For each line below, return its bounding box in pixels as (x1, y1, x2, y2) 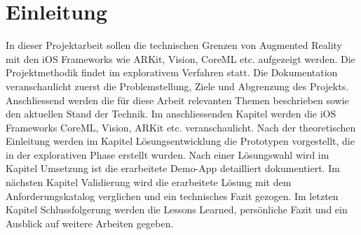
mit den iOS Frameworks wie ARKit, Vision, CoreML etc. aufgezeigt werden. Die (6, 51, 355, 66)
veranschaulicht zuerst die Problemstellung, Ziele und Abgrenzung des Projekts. (6, 78, 349, 93)
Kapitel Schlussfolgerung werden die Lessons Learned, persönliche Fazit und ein (6, 202, 348, 217)
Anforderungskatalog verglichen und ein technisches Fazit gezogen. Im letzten (6, 188, 339, 203)
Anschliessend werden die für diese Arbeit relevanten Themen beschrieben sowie (6, 92, 349, 107)
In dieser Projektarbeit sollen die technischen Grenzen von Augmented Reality (6, 38, 342, 52)
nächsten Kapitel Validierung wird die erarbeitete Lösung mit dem (6, 175, 292, 190)
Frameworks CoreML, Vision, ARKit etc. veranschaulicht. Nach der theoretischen (6, 120, 356, 134)
